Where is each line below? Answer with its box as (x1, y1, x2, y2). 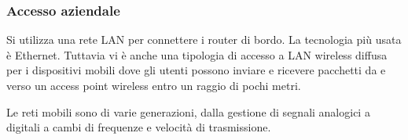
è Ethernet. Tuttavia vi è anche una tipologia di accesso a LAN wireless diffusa (6, 46, 388, 63)
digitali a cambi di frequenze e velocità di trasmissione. (6, 119, 271, 135)
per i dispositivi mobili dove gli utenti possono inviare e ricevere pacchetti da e (6, 62, 386, 78)
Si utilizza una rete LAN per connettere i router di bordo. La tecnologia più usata (6, 31, 402, 48)
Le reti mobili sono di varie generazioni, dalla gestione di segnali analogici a (6, 103, 370, 120)
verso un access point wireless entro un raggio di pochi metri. (6, 77, 301, 93)
